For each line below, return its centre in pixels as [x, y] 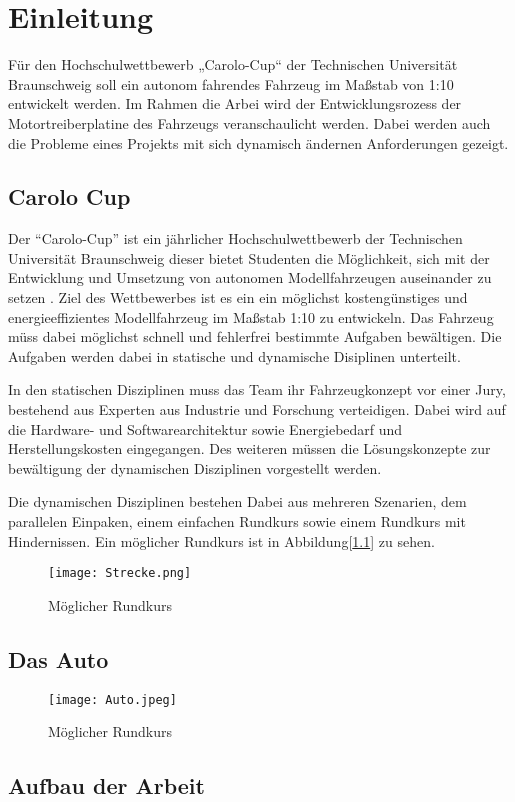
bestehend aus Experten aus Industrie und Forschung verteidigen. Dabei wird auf [257, 409]
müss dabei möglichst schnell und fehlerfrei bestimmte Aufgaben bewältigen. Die [255, 336]
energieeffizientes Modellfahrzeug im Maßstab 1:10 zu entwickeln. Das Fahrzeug [251, 316]
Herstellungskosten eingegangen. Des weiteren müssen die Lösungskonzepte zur [249, 448]
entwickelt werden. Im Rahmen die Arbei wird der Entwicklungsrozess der [235, 103]
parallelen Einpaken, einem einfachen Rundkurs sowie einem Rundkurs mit [237, 521]
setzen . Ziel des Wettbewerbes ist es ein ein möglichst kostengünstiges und [238, 297]
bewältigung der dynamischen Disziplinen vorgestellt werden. [195, 467]
